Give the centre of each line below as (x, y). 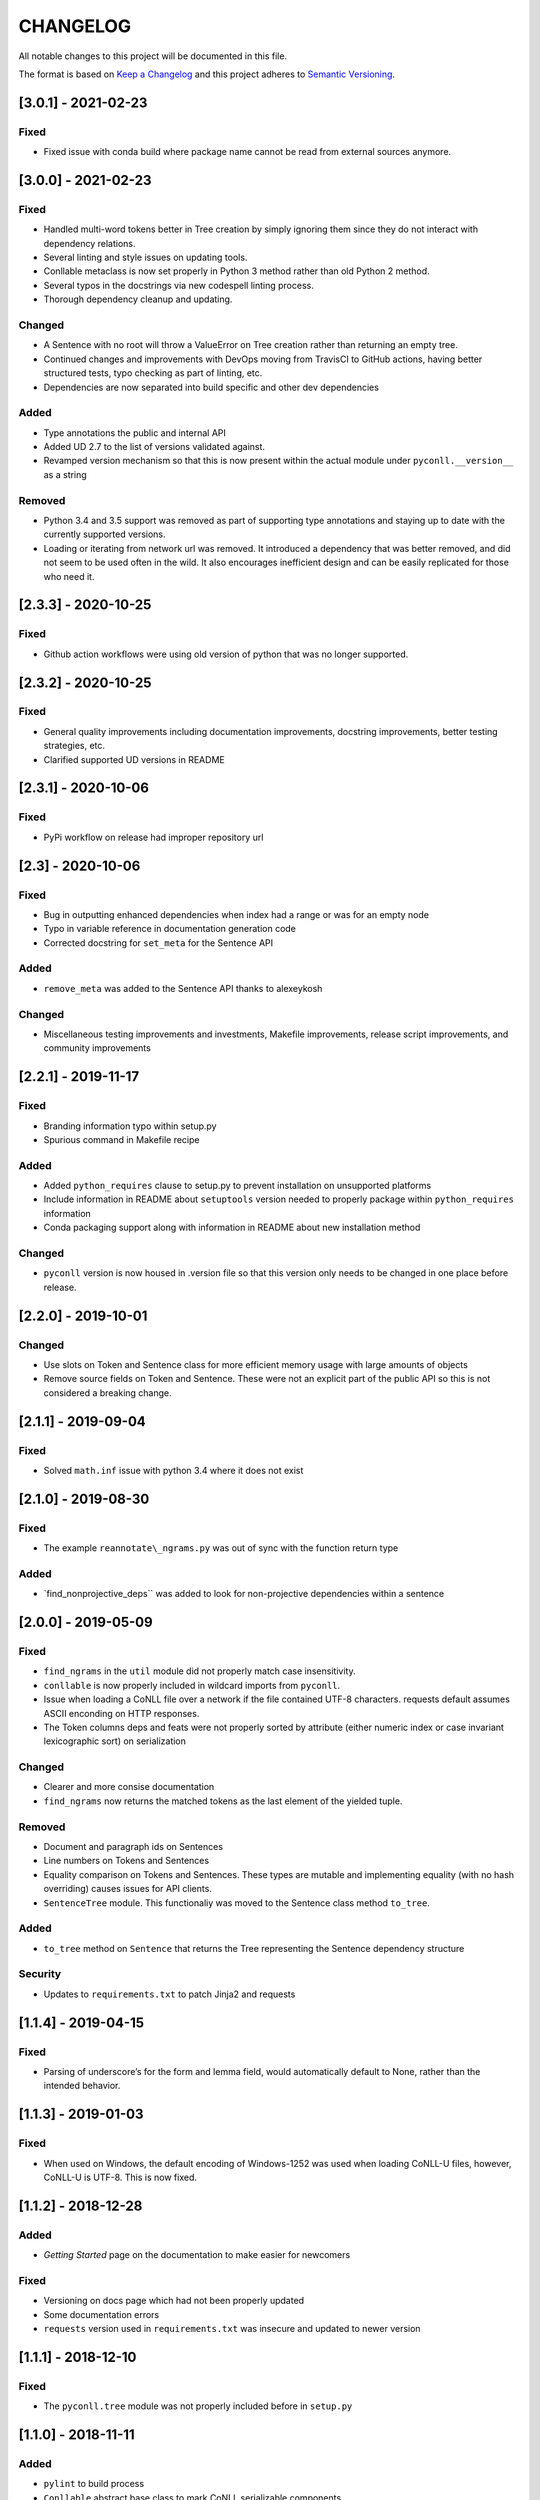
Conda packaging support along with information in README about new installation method (232, 1227)
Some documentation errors (101, 2314)
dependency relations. (89, 243)
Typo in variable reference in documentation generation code (170, 929)
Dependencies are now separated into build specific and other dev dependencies (211, 387)
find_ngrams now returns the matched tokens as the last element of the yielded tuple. (223, 1801)
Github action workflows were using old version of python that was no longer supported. (226, 654)
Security (40, 1974)
